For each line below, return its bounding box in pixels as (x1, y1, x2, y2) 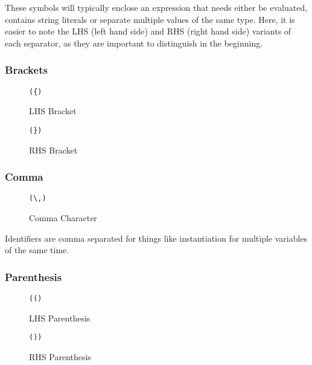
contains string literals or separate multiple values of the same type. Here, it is (5, 13, 295, 25)
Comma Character (29, 211, 97, 224)
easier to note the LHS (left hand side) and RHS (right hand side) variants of (5, 25, 291, 37)
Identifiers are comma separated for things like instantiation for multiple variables (5, 231, 308, 244)
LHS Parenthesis (29, 311, 91, 324)
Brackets (5, 62, 48, 77)
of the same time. (5, 244, 69, 256)
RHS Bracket (29, 143, 78, 156)
